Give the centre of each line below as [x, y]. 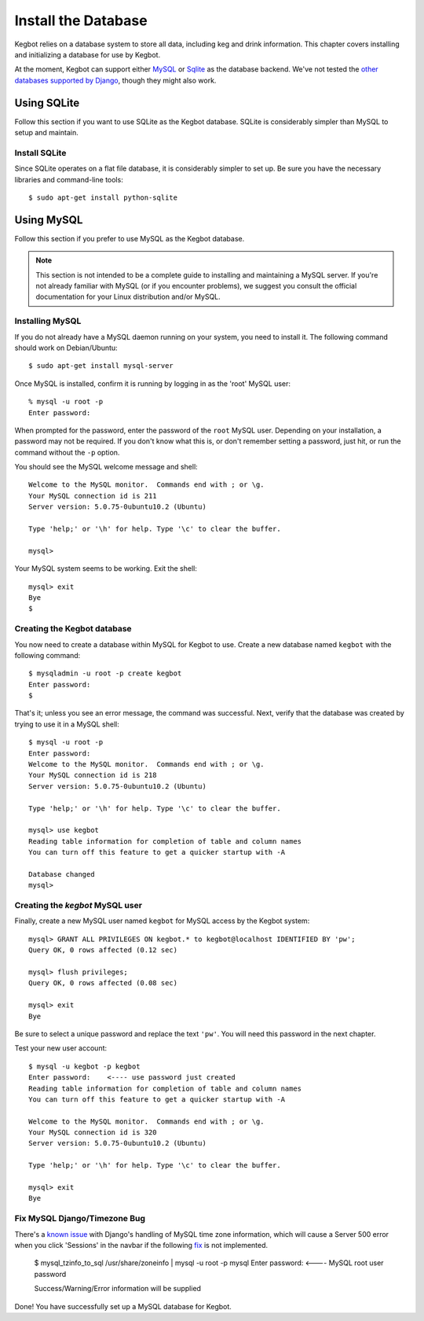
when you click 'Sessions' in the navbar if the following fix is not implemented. [141, 1245]
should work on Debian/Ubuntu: [66, 348]
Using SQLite [47, 103]
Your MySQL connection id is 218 [93, 775]
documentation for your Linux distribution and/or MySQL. [128, 297]
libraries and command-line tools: [69, 179]
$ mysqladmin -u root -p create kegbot [105, 673]
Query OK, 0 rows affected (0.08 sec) [103, 983]
